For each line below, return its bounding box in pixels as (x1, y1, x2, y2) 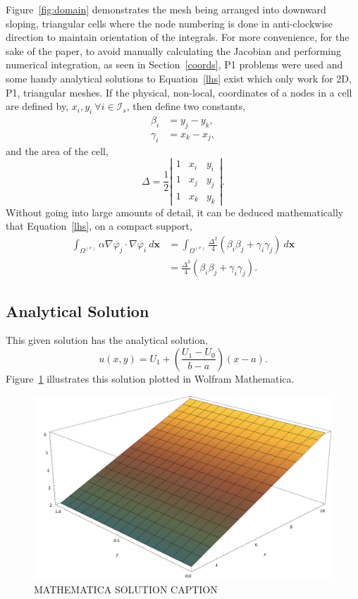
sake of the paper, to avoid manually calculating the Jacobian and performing (6, 43, 342, 58)
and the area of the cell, (6, 143, 109, 158)
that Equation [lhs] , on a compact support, (6, 218, 192, 233)
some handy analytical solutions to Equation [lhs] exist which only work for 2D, (6, 70, 352, 85)
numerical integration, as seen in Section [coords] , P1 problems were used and (6, 57, 343, 72)
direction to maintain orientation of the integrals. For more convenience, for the (6, 30, 350, 44)
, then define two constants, (126, 99, 246, 113)
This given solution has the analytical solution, (6, 333, 208, 347)
